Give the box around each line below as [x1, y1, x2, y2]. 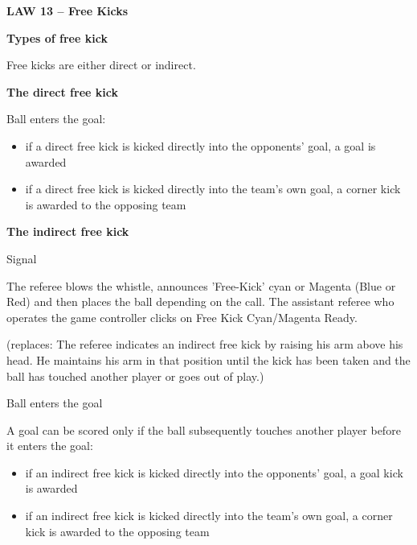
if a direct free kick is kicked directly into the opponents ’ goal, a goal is [25, 137, 376, 154]
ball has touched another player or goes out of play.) [6, 367, 264, 384]
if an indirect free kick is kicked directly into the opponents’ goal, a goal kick [25, 464, 403, 481]
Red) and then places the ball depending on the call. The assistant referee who [6, 293, 395, 310]
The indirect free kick [6, 223, 129, 240]
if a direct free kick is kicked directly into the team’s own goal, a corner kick [25, 180, 401, 197]
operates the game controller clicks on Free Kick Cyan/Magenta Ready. [6, 308, 358, 325]
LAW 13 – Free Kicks [6, 2, 129, 19]
